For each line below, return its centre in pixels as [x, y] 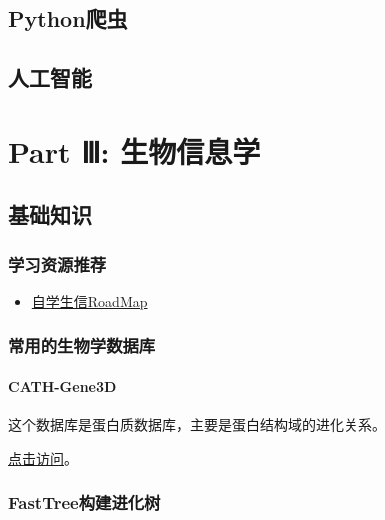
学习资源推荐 [57, 263]
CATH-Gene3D [62, 385]
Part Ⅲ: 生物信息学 [134, 150]
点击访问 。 [43, 457]
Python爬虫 [68, 18]
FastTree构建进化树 [84, 502]
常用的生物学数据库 [82, 345]
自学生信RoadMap [89, 300]
